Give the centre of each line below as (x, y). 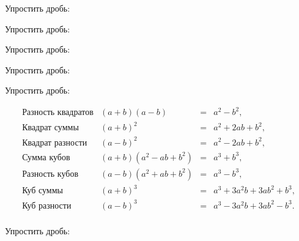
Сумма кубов (46, 158)
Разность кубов (50, 174)
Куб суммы (42, 191)
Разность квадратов (58, 113)
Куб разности (47, 206)
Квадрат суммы (50, 128)
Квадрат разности (55, 143)
